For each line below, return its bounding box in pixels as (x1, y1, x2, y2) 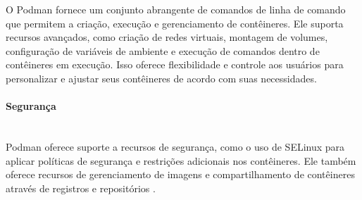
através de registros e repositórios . (6, 180, 156, 195)
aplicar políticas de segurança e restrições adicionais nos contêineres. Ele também (6, 153, 356, 168)
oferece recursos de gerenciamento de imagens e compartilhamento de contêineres (6, 167, 355, 182)
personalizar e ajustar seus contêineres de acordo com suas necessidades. (6, 70, 317, 85)
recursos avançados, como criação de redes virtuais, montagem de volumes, (6, 30, 328, 44)
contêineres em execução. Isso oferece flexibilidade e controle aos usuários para (6, 57, 344, 72)
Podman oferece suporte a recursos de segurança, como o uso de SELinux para (6, 139, 345, 154)
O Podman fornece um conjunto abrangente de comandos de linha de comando (6, 2, 346, 16)
